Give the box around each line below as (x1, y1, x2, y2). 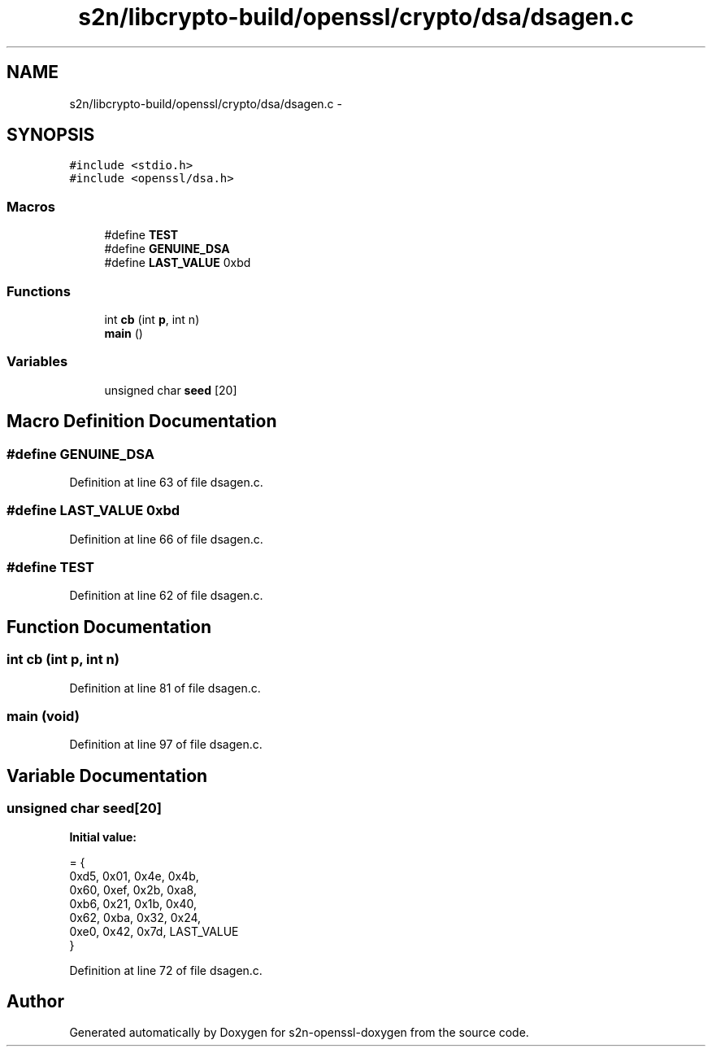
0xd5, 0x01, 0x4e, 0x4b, (69, 868, 199, 883)
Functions (7, 282, 71, 299)
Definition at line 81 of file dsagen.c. (69, 680, 261, 695)
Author (7, 991, 64, 1012)
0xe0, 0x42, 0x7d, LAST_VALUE (69, 924, 239, 938)
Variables (7, 353, 68, 370)
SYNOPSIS (7, 125, 95, 146)
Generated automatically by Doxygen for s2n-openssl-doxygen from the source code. (69, 1025, 529, 1040)
